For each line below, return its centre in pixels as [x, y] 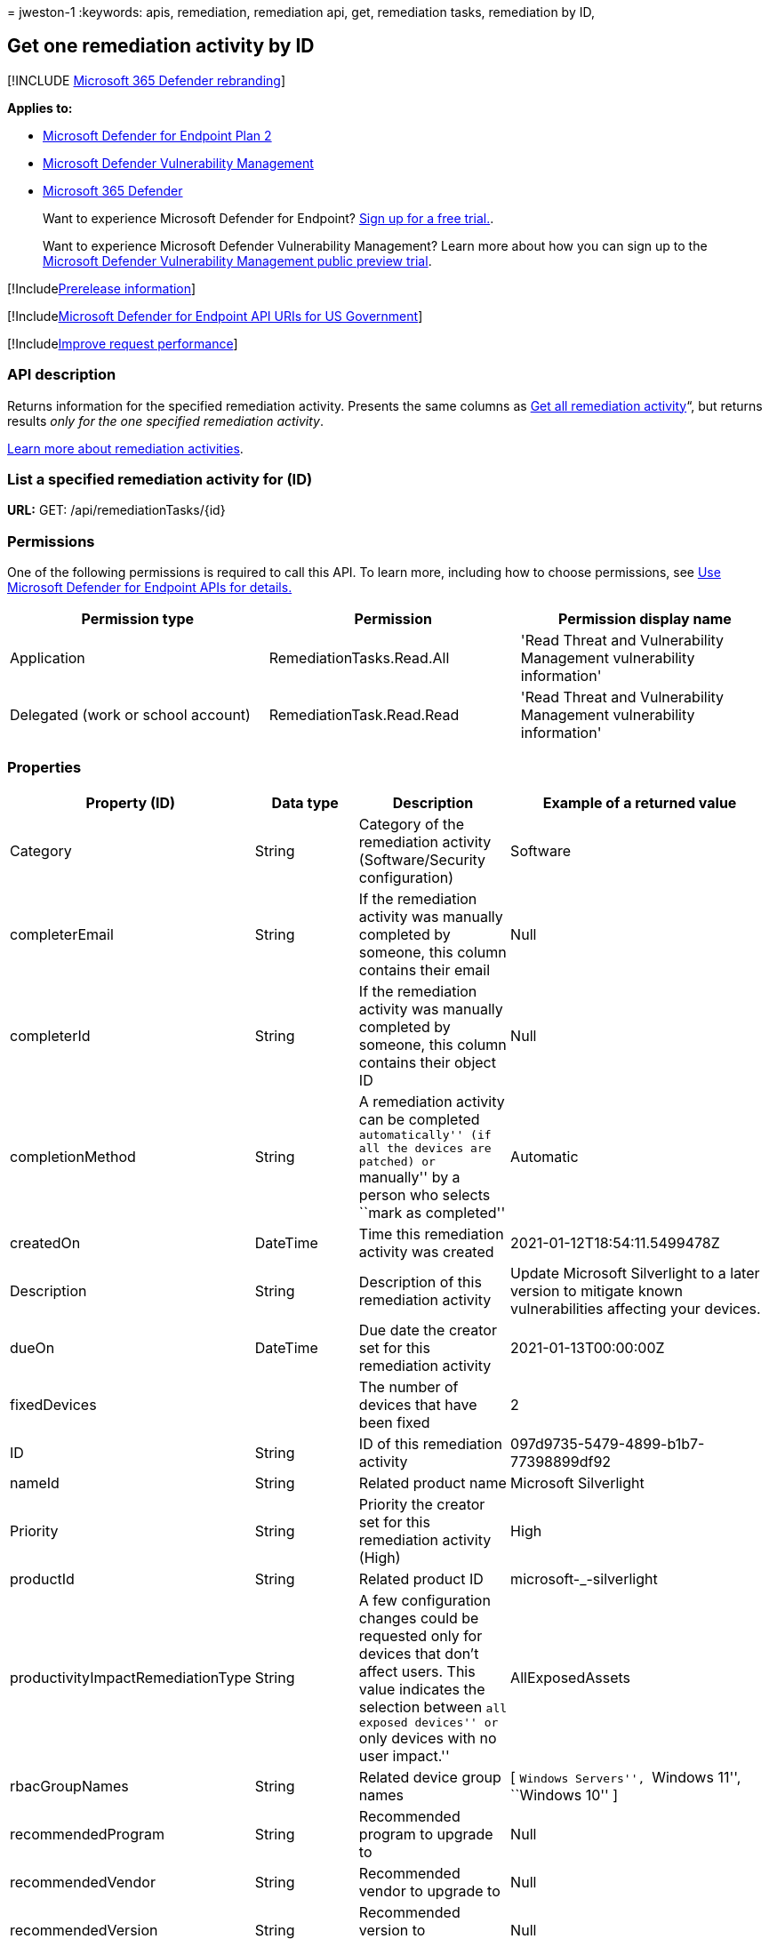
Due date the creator [428, 1330]
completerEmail [62, 934]
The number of [409, 1386]
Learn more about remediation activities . [125, 448]
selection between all [433, 1707]
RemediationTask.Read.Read [364, 715]
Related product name [433, 1482]
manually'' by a [409, 1177]
